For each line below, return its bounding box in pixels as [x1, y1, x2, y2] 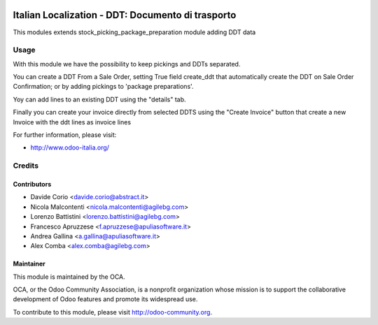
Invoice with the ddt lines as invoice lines [13, 117, 132, 126]
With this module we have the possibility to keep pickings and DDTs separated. [13, 59, 241, 68]
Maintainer [13, 259, 45, 268]
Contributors [13, 180, 52, 188]
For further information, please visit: [13, 131, 117, 139]
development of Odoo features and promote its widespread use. [13, 295, 198, 303]
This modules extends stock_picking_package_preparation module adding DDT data [13, 28, 256, 36]
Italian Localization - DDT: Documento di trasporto [13, 9, 237, 21]
